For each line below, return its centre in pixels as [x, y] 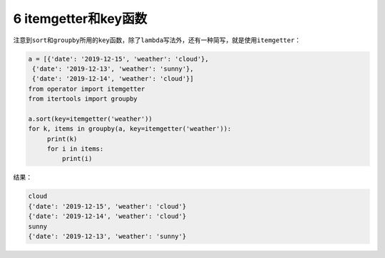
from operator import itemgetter [87, 89]
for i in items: [75, 149]
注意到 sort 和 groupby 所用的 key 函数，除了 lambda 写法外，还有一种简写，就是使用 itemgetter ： [157, 40]
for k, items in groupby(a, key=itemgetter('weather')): [130, 129]
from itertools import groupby [83, 99]
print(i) [77, 159]
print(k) [62, 139]
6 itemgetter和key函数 [80, 19]
